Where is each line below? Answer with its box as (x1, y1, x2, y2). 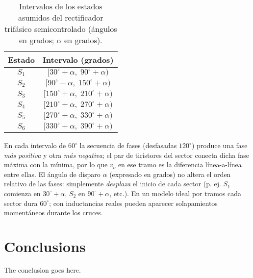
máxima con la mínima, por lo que (4, 159, 108, 170)
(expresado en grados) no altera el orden (109, 169, 231, 179)
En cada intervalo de (4, 140, 66, 150)
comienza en (4, 188, 41, 198)
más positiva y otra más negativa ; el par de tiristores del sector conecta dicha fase (4, 150, 249, 160)
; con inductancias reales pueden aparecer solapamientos (49, 198, 218, 208)
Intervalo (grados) (42, 54, 114, 65)
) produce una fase (191, 140, 248, 150)
